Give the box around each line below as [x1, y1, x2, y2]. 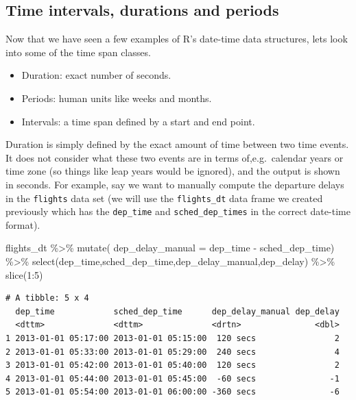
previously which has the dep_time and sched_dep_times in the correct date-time [5, 204, 351, 218]
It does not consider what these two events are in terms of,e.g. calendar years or [5, 150, 344, 164]
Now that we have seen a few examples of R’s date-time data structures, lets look [5, 32, 348, 46]
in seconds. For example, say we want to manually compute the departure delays [5, 177, 344, 191]
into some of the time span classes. [5, 45, 151, 59]
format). [5, 217, 40, 232]
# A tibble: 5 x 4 [5, 293, 89, 303]
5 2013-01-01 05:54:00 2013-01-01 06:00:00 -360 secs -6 [5, 387, 340, 397]
